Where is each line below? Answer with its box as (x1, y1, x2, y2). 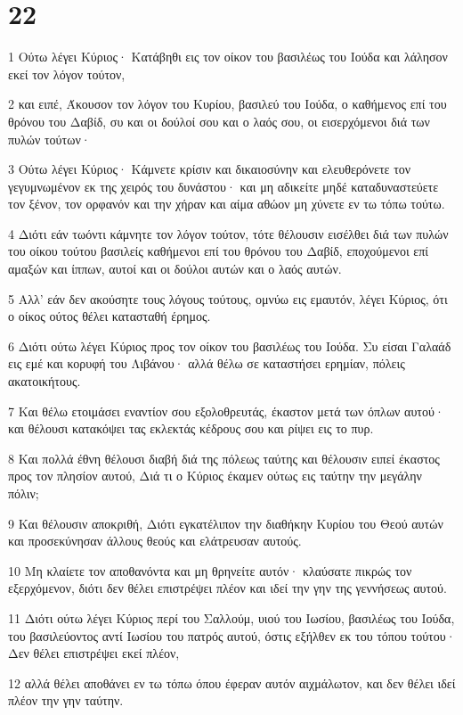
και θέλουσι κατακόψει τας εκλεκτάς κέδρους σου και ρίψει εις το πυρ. (8, 419, 374, 438)
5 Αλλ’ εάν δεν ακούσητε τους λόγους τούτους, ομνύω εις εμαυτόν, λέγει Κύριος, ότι (8, 289, 448, 308)
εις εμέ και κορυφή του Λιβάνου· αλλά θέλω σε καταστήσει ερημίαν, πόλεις (8, 354, 405, 373)
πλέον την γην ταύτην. (8, 691, 124, 710)
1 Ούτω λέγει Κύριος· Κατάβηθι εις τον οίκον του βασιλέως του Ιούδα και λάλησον (8, 47, 448, 66)
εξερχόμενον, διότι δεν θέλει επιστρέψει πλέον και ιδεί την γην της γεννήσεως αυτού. (8, 579, 447, 597)
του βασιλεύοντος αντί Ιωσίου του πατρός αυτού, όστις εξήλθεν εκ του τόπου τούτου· (8, 626, 456, 645)
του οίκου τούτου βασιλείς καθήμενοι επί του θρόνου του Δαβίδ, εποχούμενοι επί (8, 242, 429, 260)
